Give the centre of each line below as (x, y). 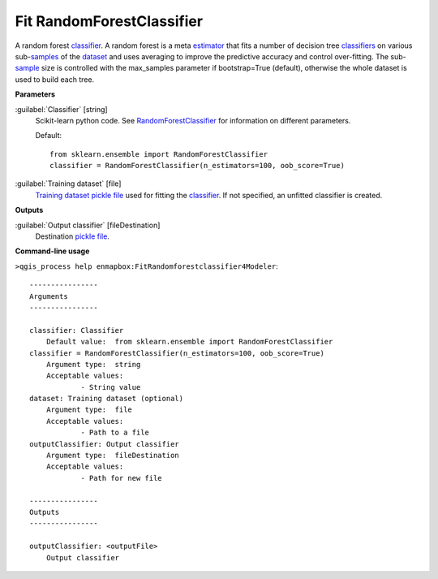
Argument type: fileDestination (113, 456)
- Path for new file (121, 478)
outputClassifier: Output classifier (105, 444)
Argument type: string (93, 364)
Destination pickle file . (72, 236)
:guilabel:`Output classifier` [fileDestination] (88, 225)
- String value (111, 387)
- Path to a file (115, 433)
